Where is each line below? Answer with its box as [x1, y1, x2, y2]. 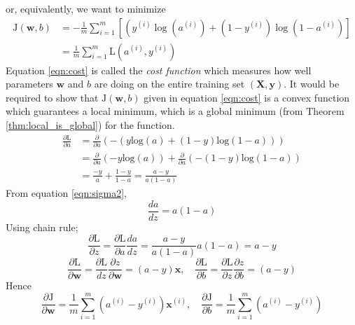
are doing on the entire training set [94, 76, 245, 91]
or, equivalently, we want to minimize [6, 1, 166, 15]
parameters [6, 76, 53, 91]
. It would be [284, 76, 340, 91]
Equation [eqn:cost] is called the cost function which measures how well [6, 62, 312, 77]
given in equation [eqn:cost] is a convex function [144, 90, 350, 104]
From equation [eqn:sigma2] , [6, 186, 127, 200]
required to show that [6, 90, 99, 104]
